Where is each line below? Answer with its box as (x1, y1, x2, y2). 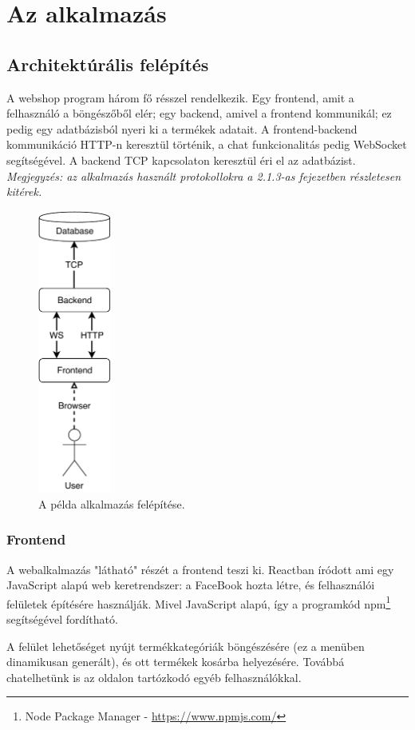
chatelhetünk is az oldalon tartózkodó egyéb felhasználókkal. (6, 668, 302, 685)
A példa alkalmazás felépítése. (38, 495, 185, 512)
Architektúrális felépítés (6, 51, 209, 76)
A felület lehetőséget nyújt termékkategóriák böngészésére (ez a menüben (6, 637, 365, 654)
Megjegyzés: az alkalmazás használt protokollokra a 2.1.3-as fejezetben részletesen (6, 167, 401, 184)
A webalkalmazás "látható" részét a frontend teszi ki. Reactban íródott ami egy (6, 560, 394, 577)
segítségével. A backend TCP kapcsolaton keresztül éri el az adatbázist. (6, 151, 356, 168)
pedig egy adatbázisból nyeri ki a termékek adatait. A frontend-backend (6, 120, 358, 137)
